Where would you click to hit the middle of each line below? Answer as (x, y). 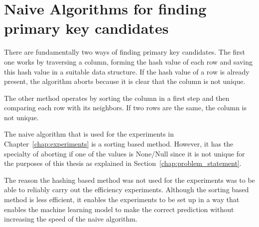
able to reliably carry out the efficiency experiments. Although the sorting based (127, 189)
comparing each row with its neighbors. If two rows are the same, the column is (126, 108)
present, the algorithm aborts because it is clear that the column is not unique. (125, 81)
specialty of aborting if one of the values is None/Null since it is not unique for (125, 153)
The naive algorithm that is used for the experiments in (89, 134)
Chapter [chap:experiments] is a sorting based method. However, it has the (119, 144)
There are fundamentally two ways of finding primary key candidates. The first (125, 52)
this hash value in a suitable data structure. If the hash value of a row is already (127, 71)
